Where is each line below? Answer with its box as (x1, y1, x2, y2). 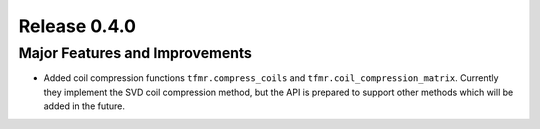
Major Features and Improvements (18, 44, 252, 62)
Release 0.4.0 (18, 15, 137, 37)
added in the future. (43, 100, 125, 112)
